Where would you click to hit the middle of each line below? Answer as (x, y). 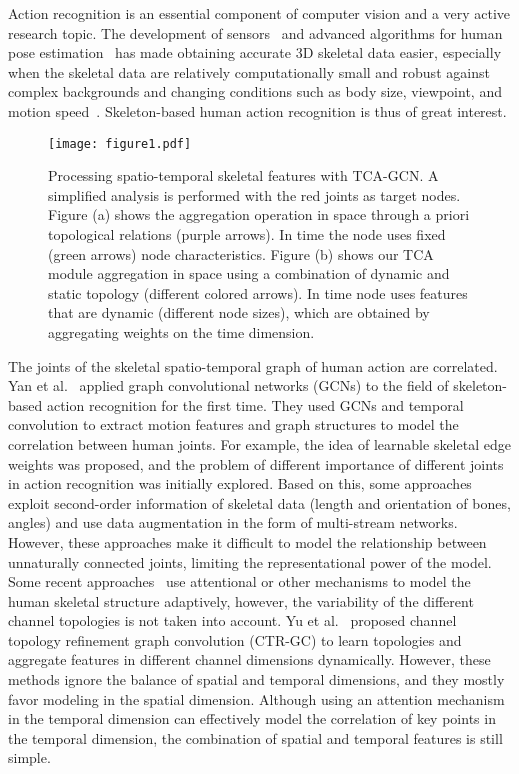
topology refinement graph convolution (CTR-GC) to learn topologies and (235, 639)
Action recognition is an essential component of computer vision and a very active (259, 13)
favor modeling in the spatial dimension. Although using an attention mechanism (256, 698)
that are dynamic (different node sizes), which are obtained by (239, 312)
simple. (29, 757)
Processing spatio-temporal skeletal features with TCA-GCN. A (243, 175)
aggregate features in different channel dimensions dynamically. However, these (249, 659)
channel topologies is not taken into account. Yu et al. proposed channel (232, 620)
